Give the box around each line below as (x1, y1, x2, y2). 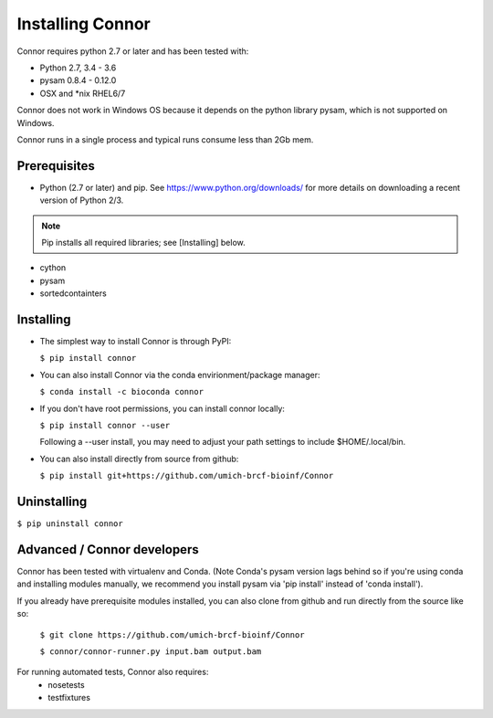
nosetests (47, 679, 86, 690)
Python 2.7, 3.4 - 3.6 (39, 62, 117, 73)
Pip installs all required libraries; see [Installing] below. (41, 237, 246, 248)
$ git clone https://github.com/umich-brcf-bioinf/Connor (39, 629, 305, 639)
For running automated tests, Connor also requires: (16, 667, 209, 678)
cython (39, 262, 67, 273)
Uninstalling (16, 493, 88, 509)
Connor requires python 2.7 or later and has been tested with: (16, 46, 249, 57)
